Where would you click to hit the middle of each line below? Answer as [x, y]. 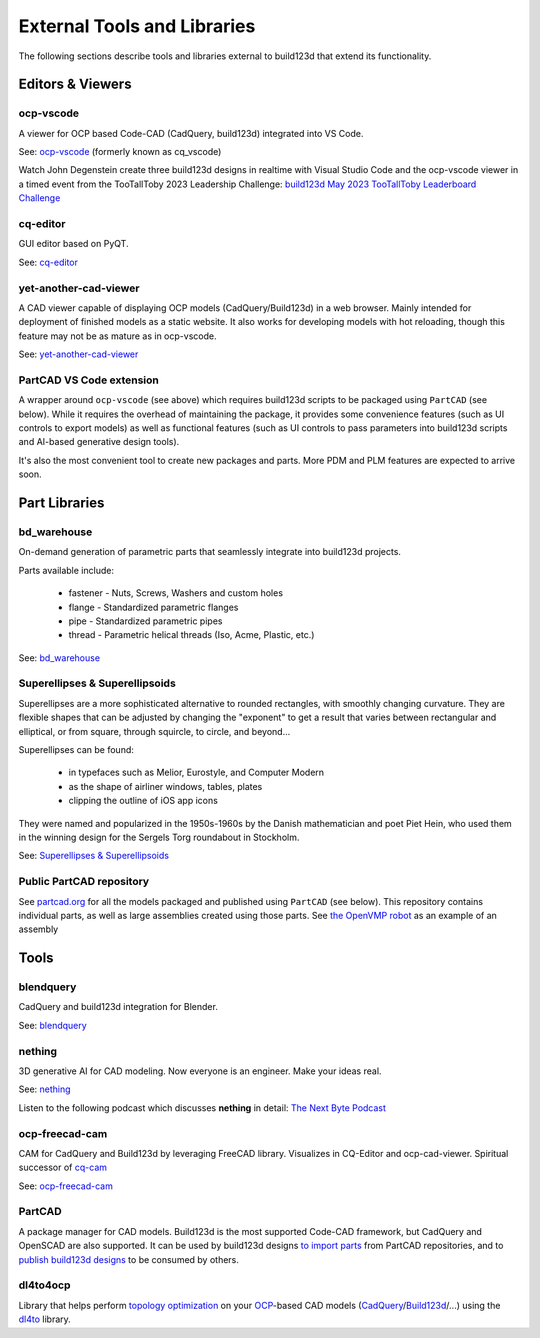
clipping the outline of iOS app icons [143, 801]
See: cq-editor [48, 262]
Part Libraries [61, 503]
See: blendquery [52, 1025]
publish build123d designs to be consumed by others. [129, 1259]
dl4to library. [45, 1319]
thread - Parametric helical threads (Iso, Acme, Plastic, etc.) [191, 635]
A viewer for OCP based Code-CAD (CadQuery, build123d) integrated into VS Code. [191, 133]
